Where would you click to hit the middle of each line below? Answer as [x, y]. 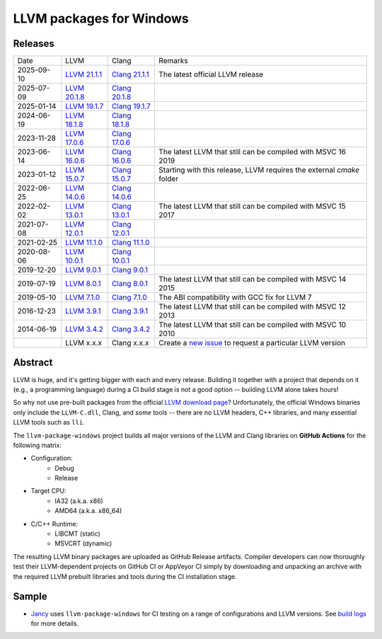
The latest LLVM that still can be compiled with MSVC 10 [253, 325]
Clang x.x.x [130, 343]
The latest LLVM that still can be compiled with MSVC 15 [252, 207]
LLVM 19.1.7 [84, 106]
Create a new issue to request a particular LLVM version [252, 343]
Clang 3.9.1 [130, 311]
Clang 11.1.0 [131, 243]
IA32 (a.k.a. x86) [79, 501]
